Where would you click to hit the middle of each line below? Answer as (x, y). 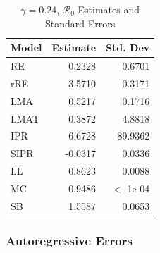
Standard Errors (80, 23)
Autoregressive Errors (69, 240)
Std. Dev (128, 48)
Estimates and (109, 9)
